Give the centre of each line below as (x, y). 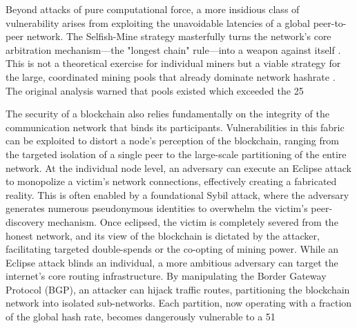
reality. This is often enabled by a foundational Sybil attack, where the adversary (177, 194)
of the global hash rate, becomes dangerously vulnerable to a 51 (141, 317)
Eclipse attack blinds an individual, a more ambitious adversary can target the (172, 262)
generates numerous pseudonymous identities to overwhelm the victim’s (157, 208)
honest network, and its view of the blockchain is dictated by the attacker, (163, 235)
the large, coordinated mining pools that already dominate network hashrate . (171, 76)
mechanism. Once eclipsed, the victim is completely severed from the (193, 221)
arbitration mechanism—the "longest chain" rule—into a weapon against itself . (173, 49)
